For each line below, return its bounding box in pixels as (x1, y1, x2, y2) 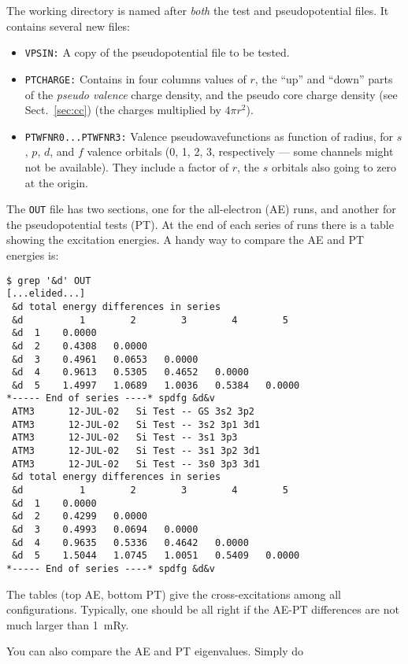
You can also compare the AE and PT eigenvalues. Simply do (6, 643, 304, 659)
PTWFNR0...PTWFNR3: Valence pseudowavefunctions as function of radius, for (24, 127, 394, 144)
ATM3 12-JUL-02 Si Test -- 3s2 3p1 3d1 (12, 419, 261, 430)
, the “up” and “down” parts (254, 70, 393, 87)
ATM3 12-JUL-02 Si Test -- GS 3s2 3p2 (12, 406, 254, 418)
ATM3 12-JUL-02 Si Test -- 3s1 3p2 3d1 (12, 445, 261, 457)
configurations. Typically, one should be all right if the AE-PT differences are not (6, 601, 399, 618)
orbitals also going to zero (271, 158, 397, 175)
